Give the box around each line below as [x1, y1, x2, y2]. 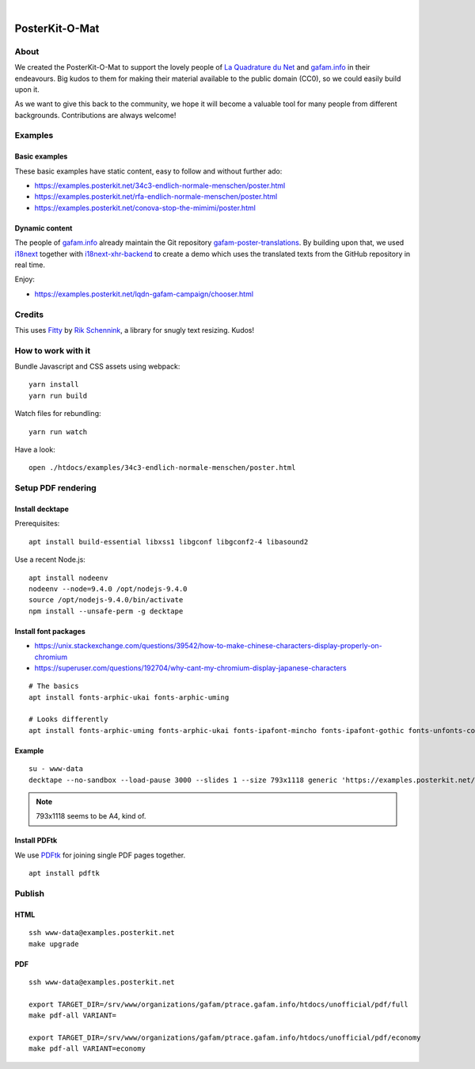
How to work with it [14, 345, 91, 356]
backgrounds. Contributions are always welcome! [14, 110, 177, 120]
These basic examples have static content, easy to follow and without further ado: [14, 166, 283, 176]
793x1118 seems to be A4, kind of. [36, 811, 146, 821]
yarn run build [28, 391, 88, 400]
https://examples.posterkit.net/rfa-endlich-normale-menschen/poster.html [34, 192, 278, 201]
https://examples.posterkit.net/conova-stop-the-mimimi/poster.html [34, 203, 256, 212]
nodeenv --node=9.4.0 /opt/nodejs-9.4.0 [28, 584, 188, 594]
